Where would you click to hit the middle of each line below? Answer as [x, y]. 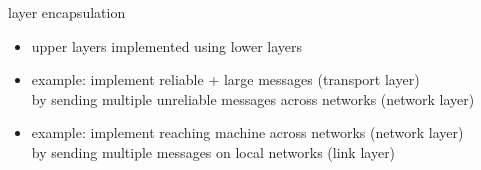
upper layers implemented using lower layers [167, 45]
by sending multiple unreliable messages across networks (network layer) [253, 98]
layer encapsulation [67, 12]
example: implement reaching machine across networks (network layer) [247, 132]
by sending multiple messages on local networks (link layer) [213, 151]
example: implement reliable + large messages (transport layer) [225, 79]
